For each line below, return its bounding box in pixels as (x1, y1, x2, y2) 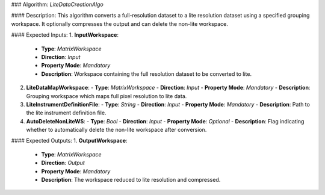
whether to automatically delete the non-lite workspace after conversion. (26, 126, 207, 134)
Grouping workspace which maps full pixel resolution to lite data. (26, 92, 187, 99)
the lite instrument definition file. (26, 109, 107, 117)
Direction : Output (41, 159, 85, 167)
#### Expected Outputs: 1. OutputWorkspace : (11, 137, 128, 144)
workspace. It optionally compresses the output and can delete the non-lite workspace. (11, 20, 229, 27)
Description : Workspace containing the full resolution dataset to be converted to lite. (41, 70, 252, 78)
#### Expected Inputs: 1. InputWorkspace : (11, 31, 119, 39)
